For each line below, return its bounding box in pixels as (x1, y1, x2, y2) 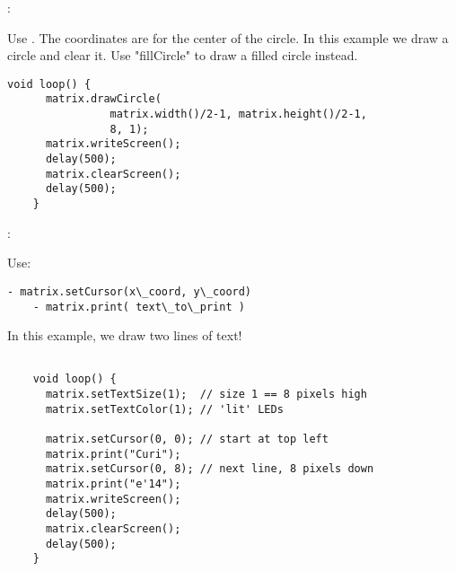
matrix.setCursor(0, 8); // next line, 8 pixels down (45, 462, 374, 476)
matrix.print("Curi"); (45, 447, 181, 461)
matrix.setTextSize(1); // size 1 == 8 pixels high (45, 388, 367, 401)
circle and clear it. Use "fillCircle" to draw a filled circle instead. (7, 46, 358, 65)
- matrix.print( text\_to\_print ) (32, 300, 245, 313)
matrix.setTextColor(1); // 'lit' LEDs (45, 402, 284, 416)
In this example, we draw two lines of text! (7, 326, 242, 345)
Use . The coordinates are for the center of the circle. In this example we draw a (7, 28, 449, 47)
